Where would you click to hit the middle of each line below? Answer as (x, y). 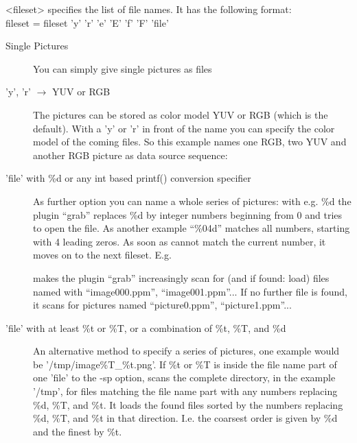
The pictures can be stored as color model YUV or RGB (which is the (181, 114)
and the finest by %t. (78, 431)
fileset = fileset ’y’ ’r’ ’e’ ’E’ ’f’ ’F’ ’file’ (87, 22)
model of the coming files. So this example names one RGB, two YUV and (190, 142)
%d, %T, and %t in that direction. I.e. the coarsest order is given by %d (185, 418)
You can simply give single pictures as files (123, 68)
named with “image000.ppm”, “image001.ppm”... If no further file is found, (190, 291)
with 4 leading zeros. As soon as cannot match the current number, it (180, 241)
